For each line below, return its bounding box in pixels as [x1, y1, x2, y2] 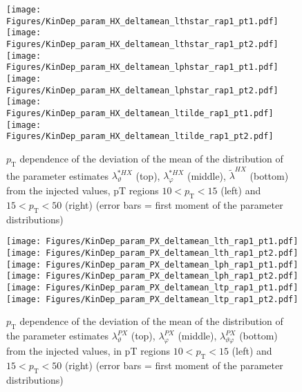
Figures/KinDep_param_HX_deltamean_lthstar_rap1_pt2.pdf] [6, 39, 279, 49]
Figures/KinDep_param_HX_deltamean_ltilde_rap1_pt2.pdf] [6, 131, 274, 142]
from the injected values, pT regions [6, 183, 159, 198]
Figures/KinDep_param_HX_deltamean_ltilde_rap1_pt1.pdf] [6, 108, 274, 118]
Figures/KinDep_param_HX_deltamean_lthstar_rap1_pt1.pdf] [6, 16, 279, 26]
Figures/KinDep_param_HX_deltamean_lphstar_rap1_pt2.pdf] [6, 85, 279, 95]
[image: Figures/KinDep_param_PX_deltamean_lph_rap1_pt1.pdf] [6, 259, 299, 270]
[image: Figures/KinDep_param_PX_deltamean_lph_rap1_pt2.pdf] [6, 271, 299, 281]
